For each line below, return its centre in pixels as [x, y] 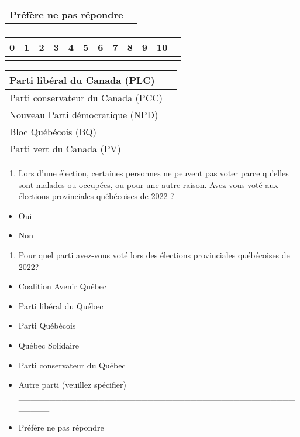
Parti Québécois [47, 325]
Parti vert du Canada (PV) [65, 148]
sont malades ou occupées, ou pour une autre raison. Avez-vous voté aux [148, 184]
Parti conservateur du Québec [72, 365]
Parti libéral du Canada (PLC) [82, 80]
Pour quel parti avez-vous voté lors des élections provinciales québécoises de [154, 255]
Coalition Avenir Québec [62, 286]
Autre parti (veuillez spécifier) [72, 385]
